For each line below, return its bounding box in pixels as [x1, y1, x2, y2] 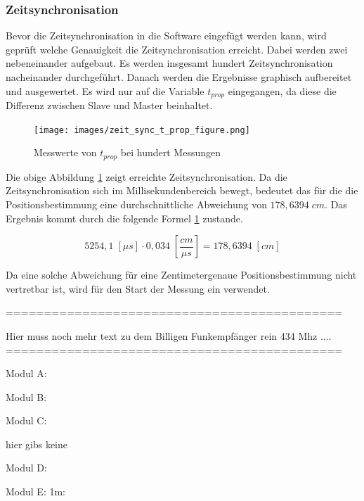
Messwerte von [34, 145, 97, 160]
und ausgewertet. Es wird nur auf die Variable [6, 83, 204, 98]
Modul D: [6, 460, 47, 475]
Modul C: [6, 413, 47, 428]
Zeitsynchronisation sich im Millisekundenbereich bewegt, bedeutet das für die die [6, 183, 358, 198]
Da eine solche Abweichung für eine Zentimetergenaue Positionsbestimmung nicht [6, 267, 357, 282]
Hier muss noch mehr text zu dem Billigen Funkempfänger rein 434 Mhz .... [6, 328, 332, 343]
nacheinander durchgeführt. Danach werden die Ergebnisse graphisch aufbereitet [6, 70, 352, 84]
